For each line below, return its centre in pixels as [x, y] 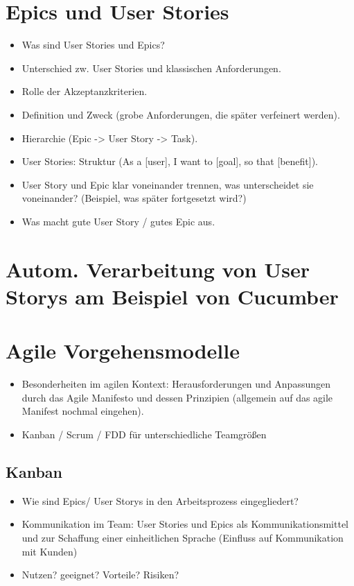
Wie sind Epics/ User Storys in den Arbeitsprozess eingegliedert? [160, 500]
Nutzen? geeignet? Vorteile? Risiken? [100, 575]
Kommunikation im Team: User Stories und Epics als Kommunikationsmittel [185, 524]
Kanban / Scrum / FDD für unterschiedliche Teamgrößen [144, 434]
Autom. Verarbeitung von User [158, 269]
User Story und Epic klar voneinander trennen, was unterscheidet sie [168, 184]
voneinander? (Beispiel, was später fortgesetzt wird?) [134, 198]
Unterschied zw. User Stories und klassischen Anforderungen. [151, 68]
